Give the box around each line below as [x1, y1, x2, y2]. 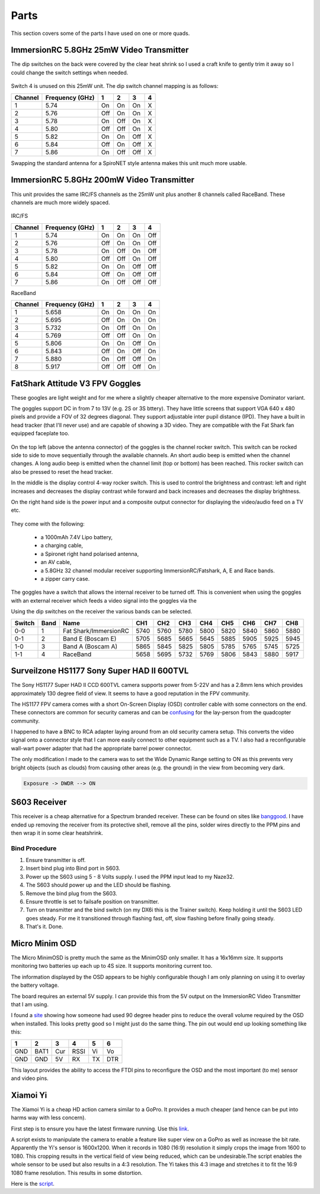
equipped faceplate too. [11, 430, 69, 437]
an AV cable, [40, 559, 72, 566]
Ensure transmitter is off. [25, 857, 86, 864]
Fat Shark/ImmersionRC [63, 626, 130, 635]
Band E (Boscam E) [63, 634, 117, 642]
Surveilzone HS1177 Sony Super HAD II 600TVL [11, 666, 189, 676]
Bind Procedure [11, 844, 57, 852]
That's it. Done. [25, 923, 63, 930]
